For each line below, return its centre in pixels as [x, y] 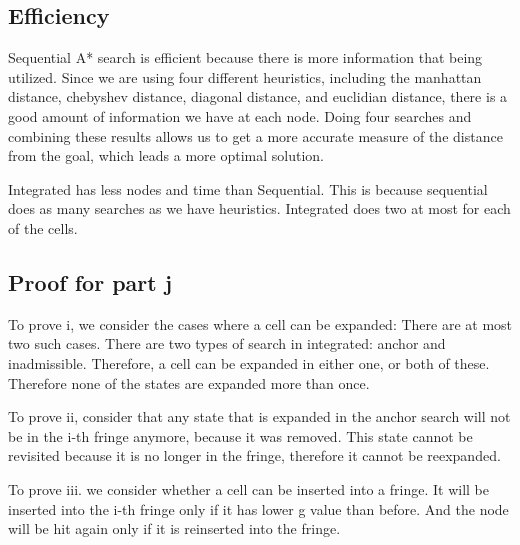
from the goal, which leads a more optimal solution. [166, 155]
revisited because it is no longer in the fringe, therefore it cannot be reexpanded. [254, 455]
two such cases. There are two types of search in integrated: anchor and [227, 343]
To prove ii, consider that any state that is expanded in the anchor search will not [259, 416]
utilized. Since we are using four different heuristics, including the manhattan [245, 76]
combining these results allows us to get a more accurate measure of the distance [255, 135]
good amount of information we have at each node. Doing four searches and [240, 115]
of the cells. [43, 227]
